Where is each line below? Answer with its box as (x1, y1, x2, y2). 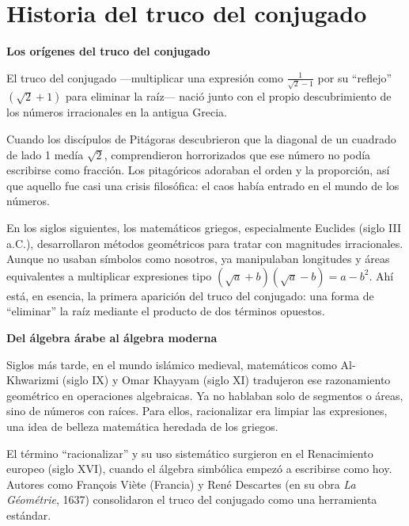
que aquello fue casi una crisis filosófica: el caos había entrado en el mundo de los (6, 177, 400, 193)
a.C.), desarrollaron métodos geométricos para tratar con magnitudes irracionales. (6, 234, 403, 251)
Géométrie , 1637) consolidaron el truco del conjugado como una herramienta (6, 491, 377, 508)
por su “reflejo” (317, 69, 392, 86)
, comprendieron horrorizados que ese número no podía (104, 146, 371, 162)
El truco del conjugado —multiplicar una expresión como (6, 69, 284, 86)
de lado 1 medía (6, 146, 84, 162)
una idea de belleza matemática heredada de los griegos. (6, 417, 278, 434)
